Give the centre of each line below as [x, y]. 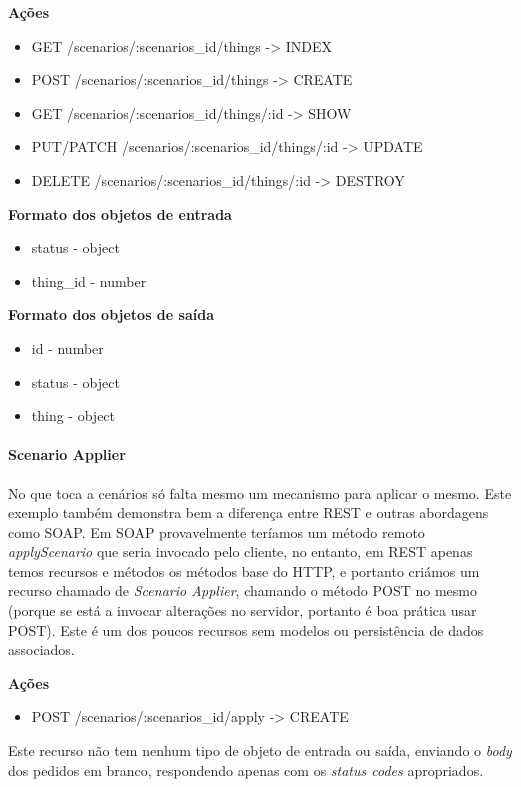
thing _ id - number [89, 280]
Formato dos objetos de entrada [120, 213]
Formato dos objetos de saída [111, 314]
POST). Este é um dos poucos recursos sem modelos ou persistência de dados [246, 629]
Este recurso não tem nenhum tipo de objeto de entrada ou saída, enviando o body [260, 750]
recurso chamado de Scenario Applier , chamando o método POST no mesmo [242, 590]
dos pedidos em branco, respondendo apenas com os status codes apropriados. [246, 769]
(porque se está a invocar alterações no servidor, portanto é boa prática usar [242, 610]
